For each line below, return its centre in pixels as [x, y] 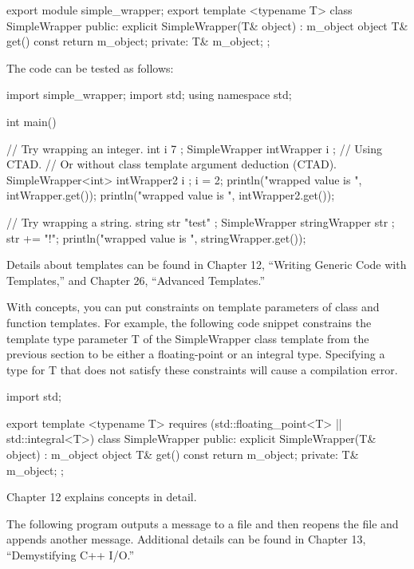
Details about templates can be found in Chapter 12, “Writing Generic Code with [207, 265]
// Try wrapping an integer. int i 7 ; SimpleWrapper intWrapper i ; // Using [195, 148]
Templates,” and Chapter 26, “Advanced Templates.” [136, 280]
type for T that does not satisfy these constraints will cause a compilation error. [202, 369]
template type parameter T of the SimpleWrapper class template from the [188, 338]
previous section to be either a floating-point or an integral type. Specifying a [196, 354]
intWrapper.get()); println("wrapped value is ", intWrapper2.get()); [171, 195]
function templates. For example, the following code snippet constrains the [189, 322]
